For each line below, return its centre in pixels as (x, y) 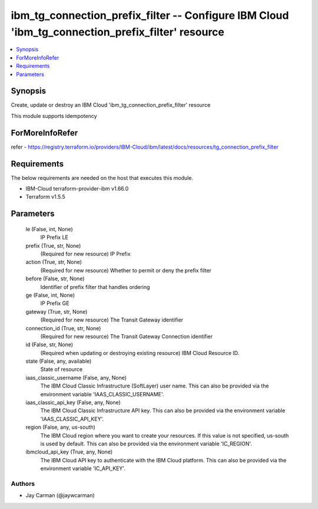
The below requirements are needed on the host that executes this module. (102, 178)
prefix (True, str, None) (53, 245)
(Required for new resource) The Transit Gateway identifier (112, 320)
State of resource (62, 369)
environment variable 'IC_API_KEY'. (83, 468)
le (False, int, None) (49, 229)
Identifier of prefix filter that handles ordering (95, 287)
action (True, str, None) (54, 262)
